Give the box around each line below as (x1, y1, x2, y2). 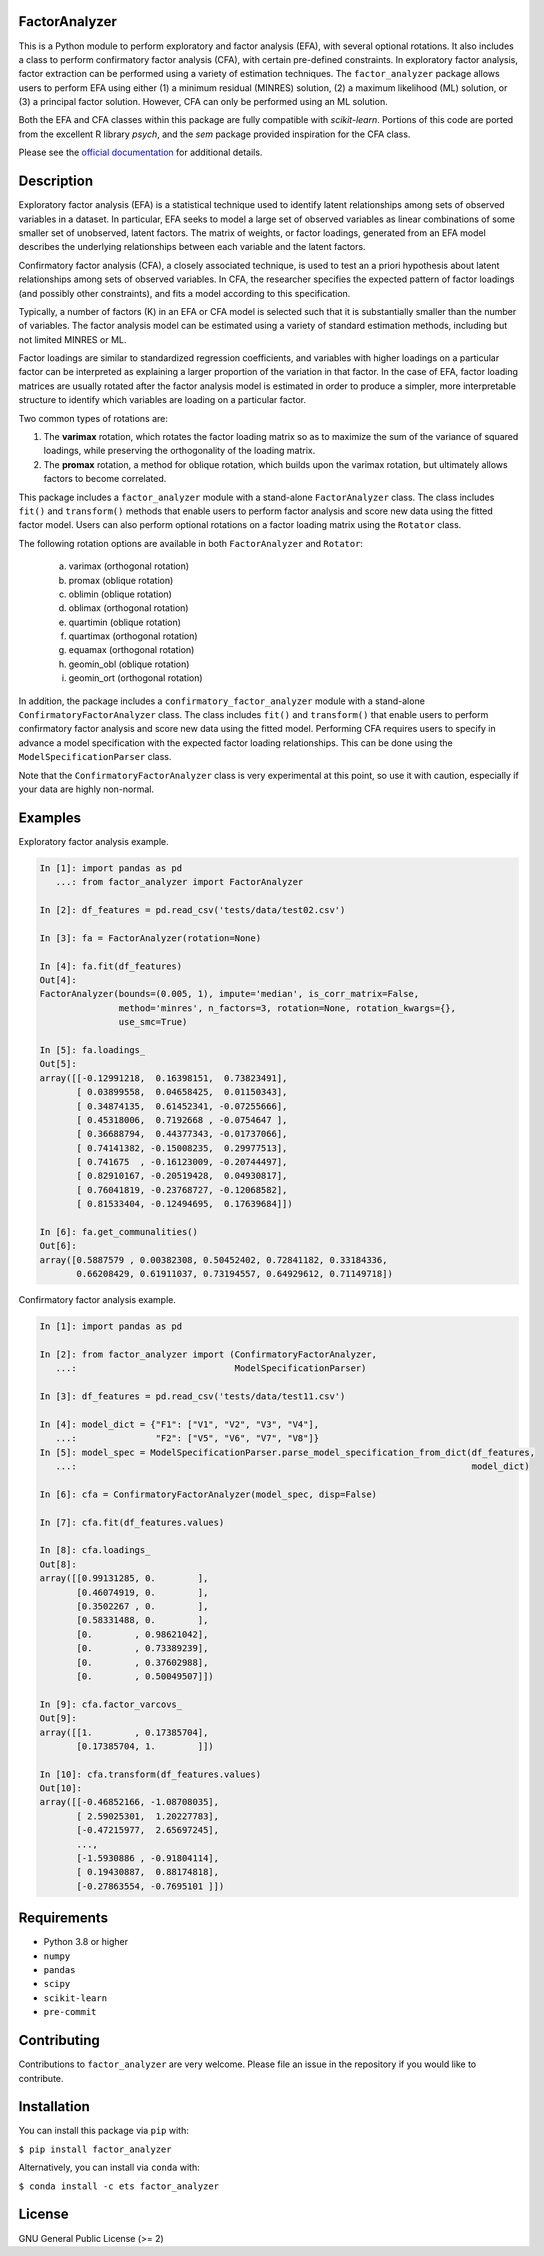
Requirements (18, 1910, 109, 1927)
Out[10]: (39, 1783, 83, 1794)
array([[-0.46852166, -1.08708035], (39, 1796, 220, 1808)
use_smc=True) (118, 1016, 188, 1028)
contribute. (18, 2072, 64, 2084)
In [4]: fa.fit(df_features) (39, 960, 183, 972)
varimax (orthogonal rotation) (68, 560, 190, 572)
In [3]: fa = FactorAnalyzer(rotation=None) (39, 932, 262, 944)
